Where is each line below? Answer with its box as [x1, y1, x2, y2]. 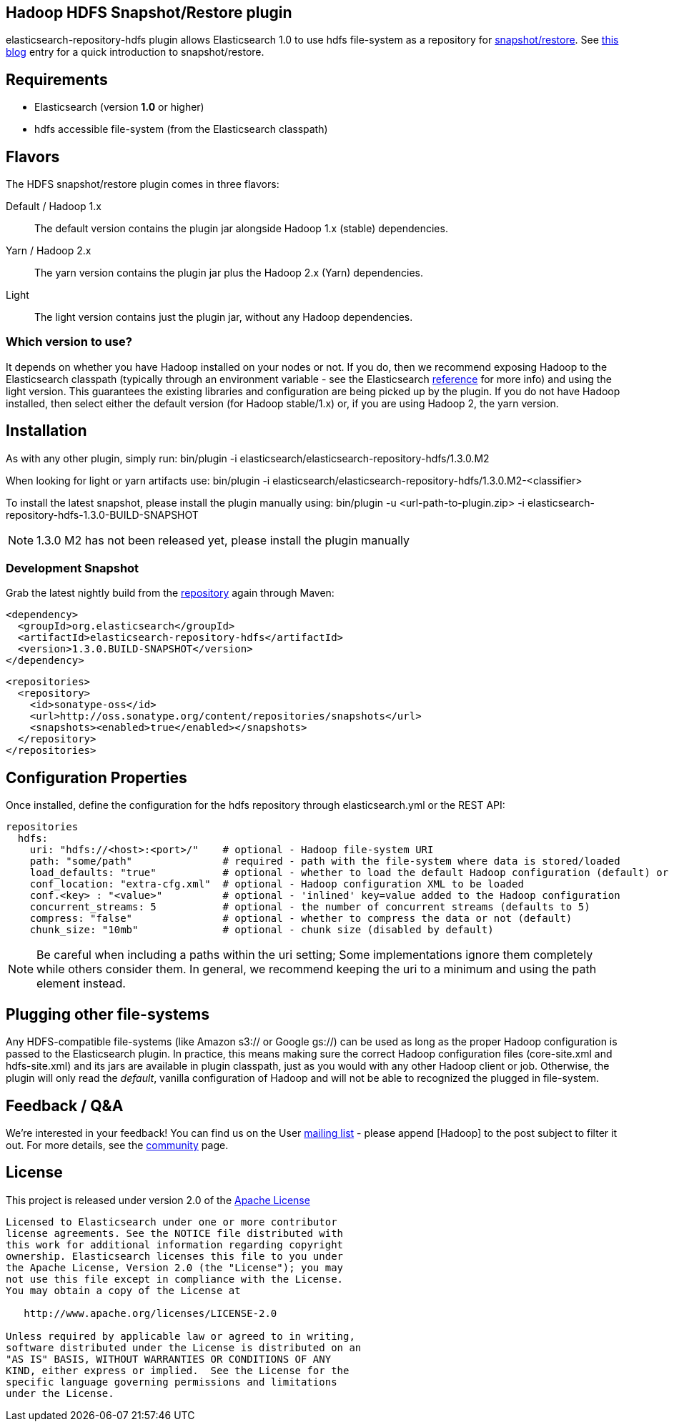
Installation [6, 422, 87, 440]
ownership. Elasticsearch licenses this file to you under [6, 1250, 344, 1262]
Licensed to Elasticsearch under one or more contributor [6, 1215, 337, 1228]
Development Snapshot [6, 561, 139, 576]
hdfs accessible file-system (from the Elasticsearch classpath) [34, 123, 328, 136]
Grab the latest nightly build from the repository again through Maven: [6, 587, 334, 600]
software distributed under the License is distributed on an [6, 1341, 362, 1353]
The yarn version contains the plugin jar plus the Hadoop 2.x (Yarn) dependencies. [34, 267, 424, 279]
